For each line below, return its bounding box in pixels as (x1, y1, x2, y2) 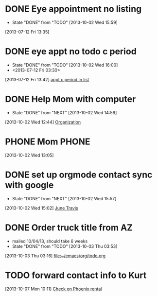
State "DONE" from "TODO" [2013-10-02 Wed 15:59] (12, 19, 118, 25)
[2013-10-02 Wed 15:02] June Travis (5, 205, 79, 211)
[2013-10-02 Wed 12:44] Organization (5, 119, 81, 125)
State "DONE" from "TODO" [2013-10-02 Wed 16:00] (12, 62, 118, 68)
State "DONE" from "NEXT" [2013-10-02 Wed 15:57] (12, 195, 117, 201)
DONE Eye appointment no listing (5, 3, 142, 15)
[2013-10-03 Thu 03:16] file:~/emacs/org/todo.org (5, 253, 106, 259)
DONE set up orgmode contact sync (5, 169, 153, 180)
